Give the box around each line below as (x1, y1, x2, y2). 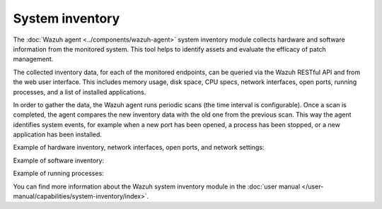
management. (13, 55, 54, 64)
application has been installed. (13, 131, 103, 139)
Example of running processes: (13, 169, 104, 178)
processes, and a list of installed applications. (13, 88, 146, 96)
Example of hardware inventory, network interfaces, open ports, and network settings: (13, 143, 265, 152)
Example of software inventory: (13, 156, 105, 165)
